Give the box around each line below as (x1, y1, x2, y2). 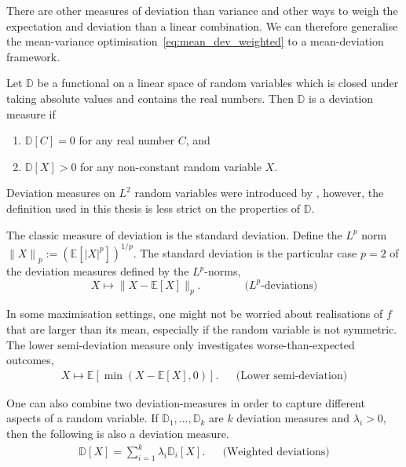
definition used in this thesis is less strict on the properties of (6, 199, 301, 216)
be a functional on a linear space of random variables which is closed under (37, 75, 399, 91)
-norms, (204, 263, 241, 279)
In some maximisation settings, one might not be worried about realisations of (6, 305, 383, 322)
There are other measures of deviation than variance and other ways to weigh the (6, 2, 398, 18)
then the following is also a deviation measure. (6, 425, 229, 441)
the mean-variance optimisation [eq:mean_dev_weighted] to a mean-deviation (6, 33, 384, 49)
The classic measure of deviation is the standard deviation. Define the (6, 226, 342, 243)
